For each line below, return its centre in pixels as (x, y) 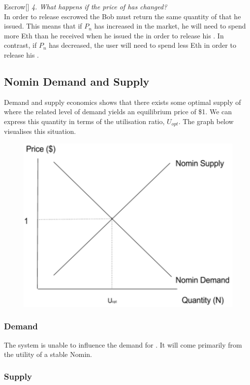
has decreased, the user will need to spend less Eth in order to (142, 45)
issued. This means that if (43, 26)
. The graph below (206, 121)
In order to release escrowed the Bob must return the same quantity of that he (123, 16)
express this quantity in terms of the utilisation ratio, (84, 121)
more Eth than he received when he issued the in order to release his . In (114, 35)
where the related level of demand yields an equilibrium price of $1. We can (118, 112)
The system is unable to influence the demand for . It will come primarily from (123, 344)
